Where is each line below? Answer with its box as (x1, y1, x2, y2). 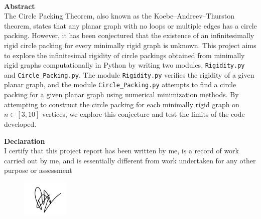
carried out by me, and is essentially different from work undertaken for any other (4, 155, 256, 165)
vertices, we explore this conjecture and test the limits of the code (42, 109, 245, 119)
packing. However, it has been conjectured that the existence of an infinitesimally (4, 30, 254, 41)
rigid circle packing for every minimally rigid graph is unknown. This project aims (4, 40, 256, 50)
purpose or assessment (4, 165, 72, 175)
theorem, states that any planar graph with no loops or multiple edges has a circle (4, 20, 257, 31)
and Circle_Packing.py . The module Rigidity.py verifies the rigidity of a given (4, 69, 254, 80)
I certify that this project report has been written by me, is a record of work (4, 145, 239, 156)
